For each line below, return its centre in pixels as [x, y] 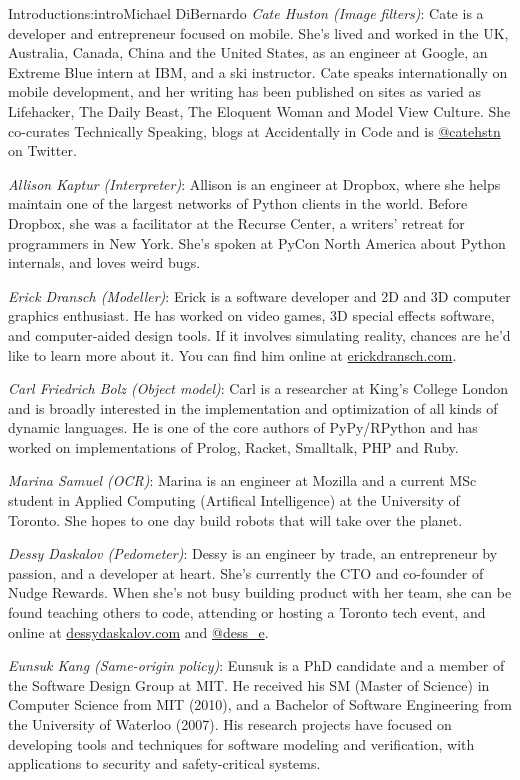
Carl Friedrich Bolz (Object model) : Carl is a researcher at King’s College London [258, 388]
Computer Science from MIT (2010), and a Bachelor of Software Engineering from [260, 704]
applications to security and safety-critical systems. [164, 763]
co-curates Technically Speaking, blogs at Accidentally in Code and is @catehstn [254, 130]
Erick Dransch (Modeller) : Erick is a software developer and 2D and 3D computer [259, 295]
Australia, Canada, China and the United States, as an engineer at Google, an [248, 52]
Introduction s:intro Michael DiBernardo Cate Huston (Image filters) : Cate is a [246, 13]
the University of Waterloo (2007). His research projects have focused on [230, 724]
